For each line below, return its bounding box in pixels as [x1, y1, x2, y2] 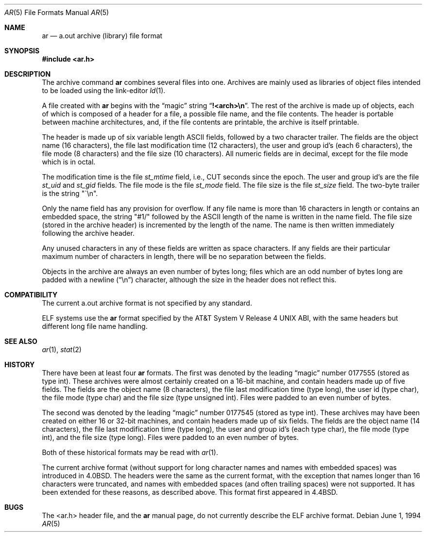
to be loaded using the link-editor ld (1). [42, 86, 166, 95]
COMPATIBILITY [4, 291, 58, 299]
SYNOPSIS [4, 47, 40, 55]
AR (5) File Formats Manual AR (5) [4, 8, 109, 16]
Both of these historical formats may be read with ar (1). [42, 448, 218, 456]
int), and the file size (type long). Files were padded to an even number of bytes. [42, 433, 299, 441]
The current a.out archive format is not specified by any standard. [42, 299, 252, 307]
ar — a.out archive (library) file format [42, 32, 163, 40]
